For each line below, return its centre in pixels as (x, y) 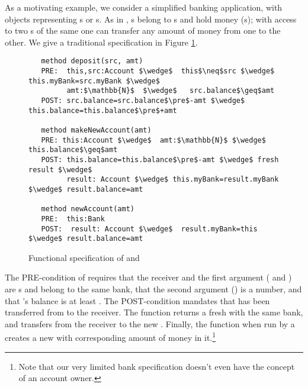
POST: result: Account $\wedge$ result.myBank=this (149, 229)
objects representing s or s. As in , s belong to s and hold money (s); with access (151, 19)
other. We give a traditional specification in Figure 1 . (101, 42)
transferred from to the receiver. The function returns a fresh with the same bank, (154, 312)
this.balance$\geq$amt (73, 150)
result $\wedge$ (60, 170)
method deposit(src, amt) (92, 61)
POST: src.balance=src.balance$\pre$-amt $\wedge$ (143, 101)
